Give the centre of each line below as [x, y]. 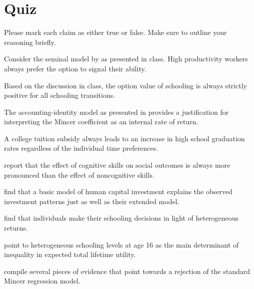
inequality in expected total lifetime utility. [70, 254]
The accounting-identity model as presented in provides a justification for [116, 112]
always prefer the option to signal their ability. [75, 68]
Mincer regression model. [42, 281]
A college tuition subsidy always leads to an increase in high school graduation [124, 138]
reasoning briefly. [30, 42]
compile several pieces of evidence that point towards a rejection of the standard [127, 271]
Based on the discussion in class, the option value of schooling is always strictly [125, 85]
